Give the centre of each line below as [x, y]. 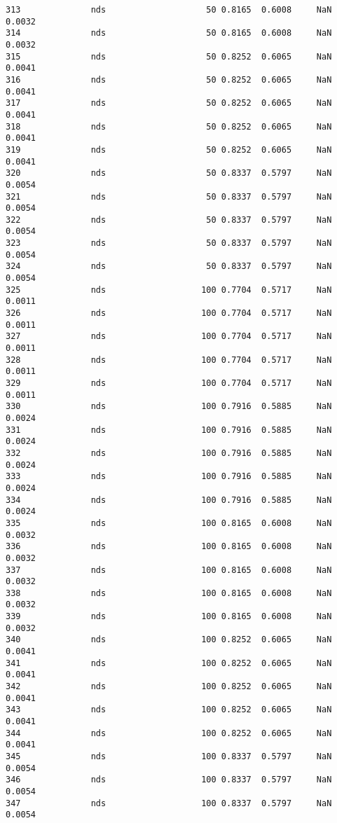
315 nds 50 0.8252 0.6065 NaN [169, 56]
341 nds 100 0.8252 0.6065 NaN [169, 663]
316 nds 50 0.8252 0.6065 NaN [169, 79]
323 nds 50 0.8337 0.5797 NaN [169, 243]
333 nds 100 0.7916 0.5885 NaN [169, 477]
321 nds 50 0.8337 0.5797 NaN [169, 196]
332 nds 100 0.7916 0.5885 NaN [169, 453]
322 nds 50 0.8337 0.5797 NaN [169, 220]
